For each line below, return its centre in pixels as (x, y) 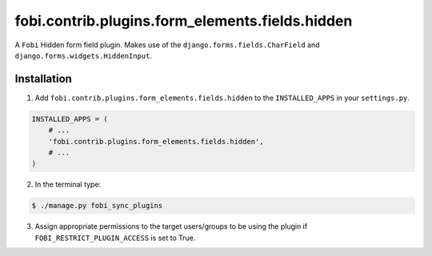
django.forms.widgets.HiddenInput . (83, 55)
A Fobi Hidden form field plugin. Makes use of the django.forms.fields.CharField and (167, 45)
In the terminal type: (68, 185)
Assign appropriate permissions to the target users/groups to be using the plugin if (171, 226)
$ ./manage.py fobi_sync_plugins (97, 206)
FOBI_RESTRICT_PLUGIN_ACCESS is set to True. (115, 238)
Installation (43, 79)
